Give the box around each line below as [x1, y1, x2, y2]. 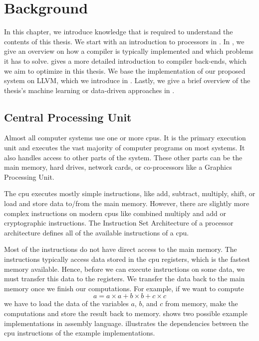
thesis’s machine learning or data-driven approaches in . [4, 85, 175, 95]
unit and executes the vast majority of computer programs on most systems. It [4, 142, 245, 153]
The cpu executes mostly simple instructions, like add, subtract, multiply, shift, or [4, 188, 256, 199]
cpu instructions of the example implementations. [4, 328, 155, 338]
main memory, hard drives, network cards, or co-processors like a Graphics [4, 162, 232, 172]
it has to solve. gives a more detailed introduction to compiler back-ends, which [4, 55, 247, 66]
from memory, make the [165, 298, 238, 309]
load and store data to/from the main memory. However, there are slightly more [4, 198, 250, 209]
